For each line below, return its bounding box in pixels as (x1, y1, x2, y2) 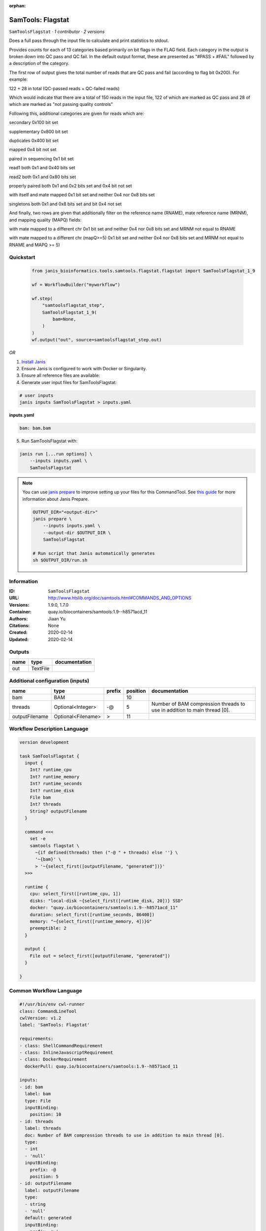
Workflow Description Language (9, 725, 89, 732)
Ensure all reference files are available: (21, 372, 100, 379)
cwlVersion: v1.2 (19, 1015, 62, 1021)
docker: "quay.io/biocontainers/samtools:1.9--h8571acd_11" (30, 905, 178, 910)
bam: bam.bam (19, 425, 51, 431)
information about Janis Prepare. (22, 496, 89, 502)
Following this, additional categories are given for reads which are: (9, 110, 144, 116)
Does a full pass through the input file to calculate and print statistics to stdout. (9, 37, 169, 44)
